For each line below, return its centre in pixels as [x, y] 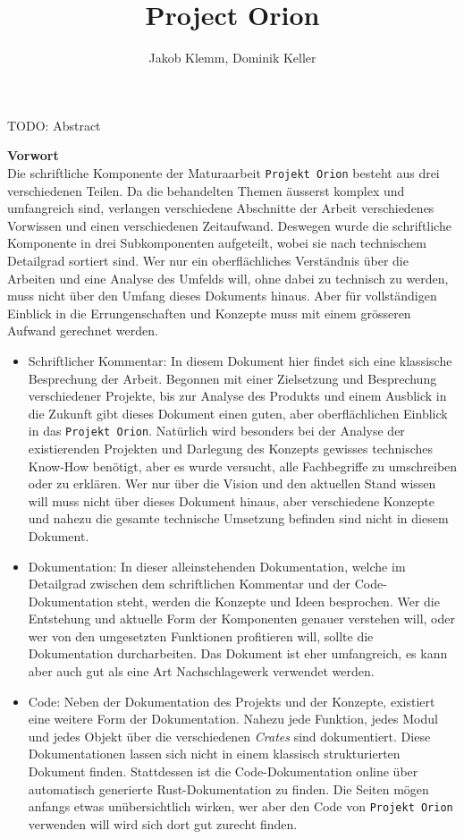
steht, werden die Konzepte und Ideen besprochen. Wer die [278, 601]
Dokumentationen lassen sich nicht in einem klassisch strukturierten [214, 754]
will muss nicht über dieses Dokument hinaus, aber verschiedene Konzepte [231, 500]
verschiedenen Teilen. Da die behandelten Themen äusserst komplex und [206, 190]
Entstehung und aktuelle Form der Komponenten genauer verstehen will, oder [241, 619]
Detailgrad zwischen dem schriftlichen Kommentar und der [190, 584]
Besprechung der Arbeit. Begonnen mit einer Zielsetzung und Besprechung [232, 378]
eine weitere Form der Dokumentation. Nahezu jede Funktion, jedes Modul [233, 719]
